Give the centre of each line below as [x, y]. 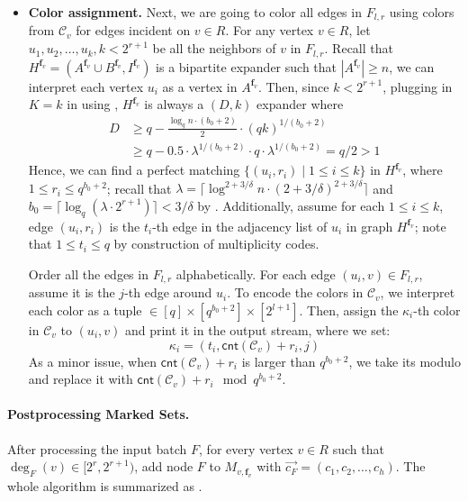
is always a [174, 104]
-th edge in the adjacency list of [240, 226]
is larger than [279, 361]
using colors [422, 12]
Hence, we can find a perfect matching [134, 170]
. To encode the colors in [295, 292]
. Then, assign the [349, 310]
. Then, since [293, 86]
